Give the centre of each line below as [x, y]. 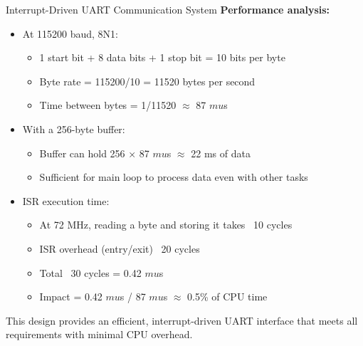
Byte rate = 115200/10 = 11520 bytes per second [147, 81]
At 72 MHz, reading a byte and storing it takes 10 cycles [166, 225]
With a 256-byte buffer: [74, 129]
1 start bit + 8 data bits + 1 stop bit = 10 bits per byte [162, 57]
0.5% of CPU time [227, 297]
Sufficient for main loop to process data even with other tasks [174, 177]
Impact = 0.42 [71, 297]
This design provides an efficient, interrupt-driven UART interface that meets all [182, 320]
